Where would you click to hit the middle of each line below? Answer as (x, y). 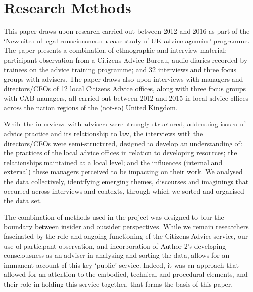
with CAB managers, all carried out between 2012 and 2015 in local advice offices (126, 98)
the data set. (23, 200)
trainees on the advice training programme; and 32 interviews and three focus (120, 69)
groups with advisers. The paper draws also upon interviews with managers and (124, 79)
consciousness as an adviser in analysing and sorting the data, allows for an (117, 255)
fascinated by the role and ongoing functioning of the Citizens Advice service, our (126, 236)
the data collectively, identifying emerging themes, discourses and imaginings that (126, 181)
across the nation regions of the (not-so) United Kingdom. (91, 107)
